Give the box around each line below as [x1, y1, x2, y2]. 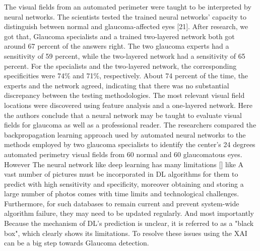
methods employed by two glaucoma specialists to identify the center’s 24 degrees [4, 139, 255, 150]
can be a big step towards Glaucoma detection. [4, 237, 149, 248]
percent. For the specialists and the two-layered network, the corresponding [4, 60, 237, 71]
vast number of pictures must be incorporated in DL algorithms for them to [4, 169, 238, 179]
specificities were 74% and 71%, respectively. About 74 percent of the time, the [4, 70, 248, 81]
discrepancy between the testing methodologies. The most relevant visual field [4, 90, 245, 100]
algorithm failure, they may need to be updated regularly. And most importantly [4, 208, 254, 218]
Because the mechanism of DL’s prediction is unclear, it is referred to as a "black [4, 218, 254, 228]
